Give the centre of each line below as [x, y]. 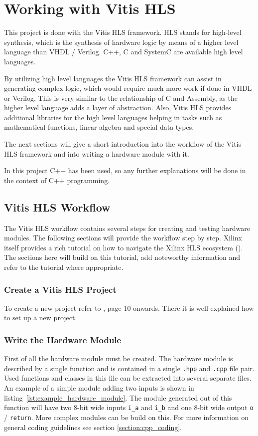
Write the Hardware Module [63, 339]
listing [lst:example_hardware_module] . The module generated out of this [118, 397]
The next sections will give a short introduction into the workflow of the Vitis [123, 144]
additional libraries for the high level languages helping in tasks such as [113, 117]
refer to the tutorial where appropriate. [64, 267]
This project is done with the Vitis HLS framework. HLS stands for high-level [123, 32]
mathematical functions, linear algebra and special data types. [99, 127]
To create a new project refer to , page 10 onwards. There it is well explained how [129, 308]
